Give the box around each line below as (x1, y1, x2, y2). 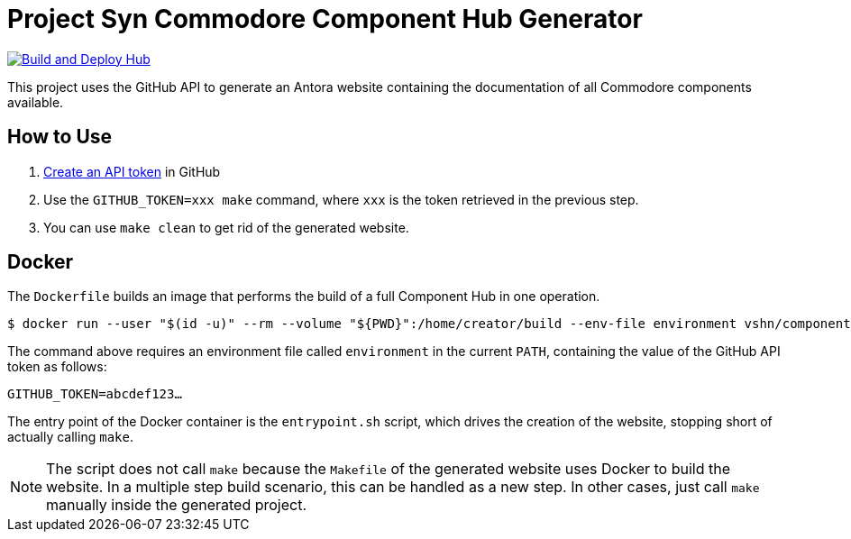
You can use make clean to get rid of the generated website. (43, 219, 409, 235)
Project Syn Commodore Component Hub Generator (7, 4, 643, 34)
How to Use (7, 125, 113, 149)
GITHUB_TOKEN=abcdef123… (7, 387, 182, 402)
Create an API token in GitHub (43, 163, 221, 179)
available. (7, 94, 64, 110)
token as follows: (7, 359, 107, 375)
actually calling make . (7, 429, 133, 445)
